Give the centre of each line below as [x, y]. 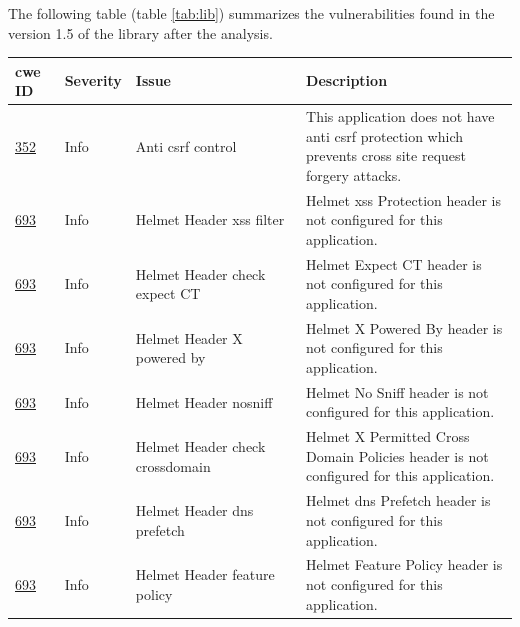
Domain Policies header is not [397, 455]
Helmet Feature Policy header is [404, 564]
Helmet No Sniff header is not [397, 391]
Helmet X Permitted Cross [388, 436]
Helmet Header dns [194, 510]
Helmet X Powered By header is [404, 327]
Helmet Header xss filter [210, 219]
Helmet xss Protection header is [404, 199]
